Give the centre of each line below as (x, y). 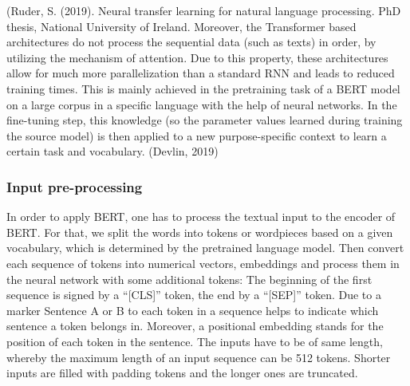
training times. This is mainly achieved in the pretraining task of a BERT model (203, 88)
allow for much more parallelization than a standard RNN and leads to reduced (201, 73)
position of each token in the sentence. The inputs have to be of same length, (195, 341)
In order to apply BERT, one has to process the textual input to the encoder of (201, 217)
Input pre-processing (75, 186)
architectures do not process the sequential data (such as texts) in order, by (191, 42)
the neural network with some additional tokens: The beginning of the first (189, 279)
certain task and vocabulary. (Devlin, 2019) (112, 151)
